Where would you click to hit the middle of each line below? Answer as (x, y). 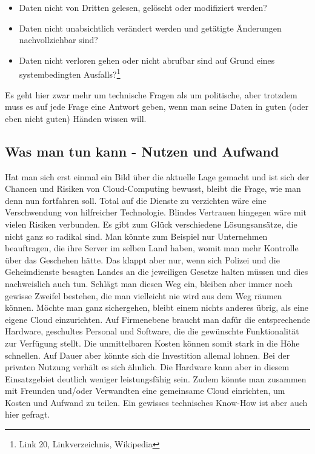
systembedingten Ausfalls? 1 (70, 73)
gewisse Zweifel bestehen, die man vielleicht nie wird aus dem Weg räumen (144, 295)
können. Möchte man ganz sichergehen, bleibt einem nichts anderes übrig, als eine (157, 307)
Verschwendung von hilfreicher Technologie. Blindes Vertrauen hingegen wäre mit (156, 212)
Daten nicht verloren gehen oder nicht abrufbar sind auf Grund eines (147, 60)
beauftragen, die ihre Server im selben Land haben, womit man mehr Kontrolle (152, 248)
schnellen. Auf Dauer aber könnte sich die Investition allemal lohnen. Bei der (148, 355)
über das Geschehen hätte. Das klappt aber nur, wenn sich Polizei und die (142, 259)
